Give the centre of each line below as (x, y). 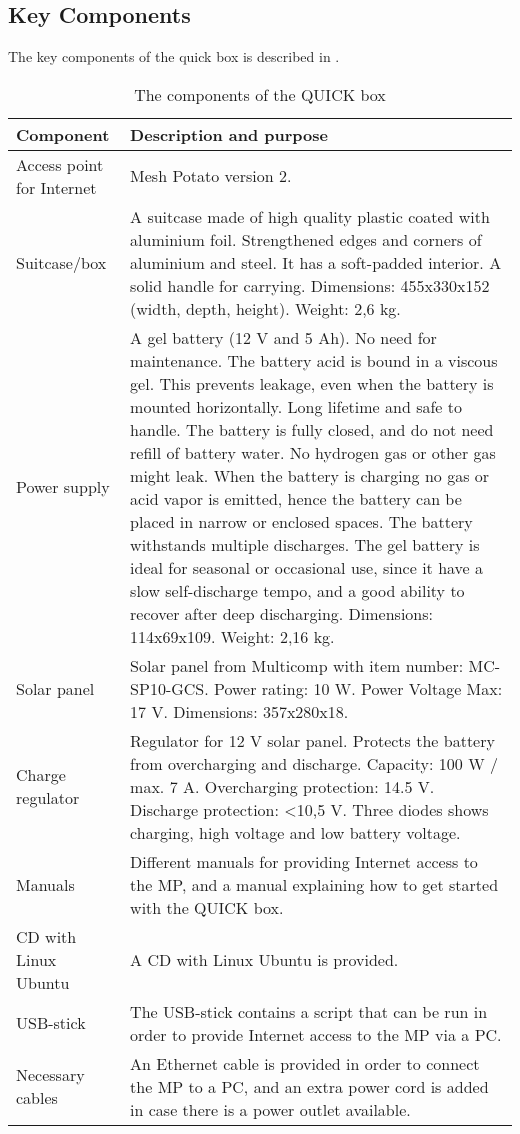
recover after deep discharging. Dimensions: (281, 613)
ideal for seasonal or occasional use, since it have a (307, 567)
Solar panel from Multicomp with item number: (297, 665)
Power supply (63, 487)
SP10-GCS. (169, 688)
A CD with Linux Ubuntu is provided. (264, 959)
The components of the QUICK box (260, 94)
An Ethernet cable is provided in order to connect (305, 1063)
